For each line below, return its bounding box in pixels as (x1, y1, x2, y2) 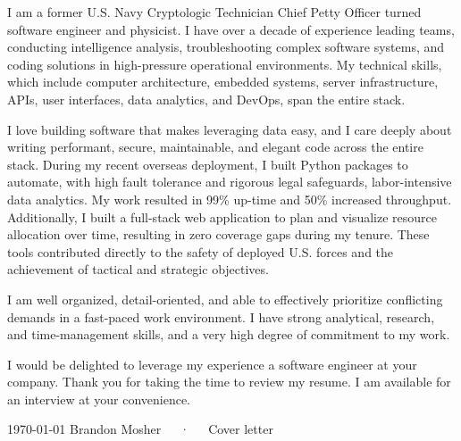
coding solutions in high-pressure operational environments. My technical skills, (7, 54, 442, 73)
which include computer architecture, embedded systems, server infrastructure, (7, 72, 439, 91)
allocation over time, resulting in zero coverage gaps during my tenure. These (7, 225, 430, 244)
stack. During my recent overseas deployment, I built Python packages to (7, 154, 408, 173)
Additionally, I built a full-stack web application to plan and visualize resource (7, 207, 438, 226)
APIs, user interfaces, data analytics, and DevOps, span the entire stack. (7, 89, 406, 108)
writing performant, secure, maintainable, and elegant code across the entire (7, 137, 423, 156)
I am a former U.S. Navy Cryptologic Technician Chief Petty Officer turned (7, 3, 422, 21)
